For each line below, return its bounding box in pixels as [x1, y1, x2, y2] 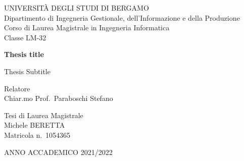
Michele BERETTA [4, 120, 65, 130]
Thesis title [4, 49, 44, 60]
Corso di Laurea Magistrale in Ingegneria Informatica [4, 22, 170, 33]
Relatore [4, 83, 30, 93]
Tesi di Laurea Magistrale [4, 110, 83, 120]
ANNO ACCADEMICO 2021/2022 [4, 146, 113, 157]
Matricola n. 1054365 [4, 129, 71, 140]
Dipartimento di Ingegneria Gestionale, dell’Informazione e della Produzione [4, 12, 240, 23]
